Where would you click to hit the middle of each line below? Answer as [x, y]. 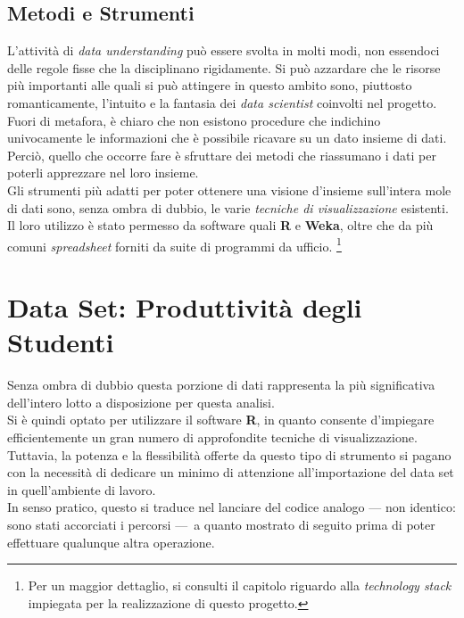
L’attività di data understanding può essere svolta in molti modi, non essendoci [224, 50]
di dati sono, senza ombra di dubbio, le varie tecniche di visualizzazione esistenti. [228, 207]
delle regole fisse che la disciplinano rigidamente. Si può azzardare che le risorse [224, 67]
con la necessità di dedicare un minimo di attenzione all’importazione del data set [231, 472]
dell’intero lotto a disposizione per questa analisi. [141, 402]
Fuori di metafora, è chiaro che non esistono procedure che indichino [194, 120]
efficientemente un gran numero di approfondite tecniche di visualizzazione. [212, 437]
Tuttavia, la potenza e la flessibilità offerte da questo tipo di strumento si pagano [229, 454]
